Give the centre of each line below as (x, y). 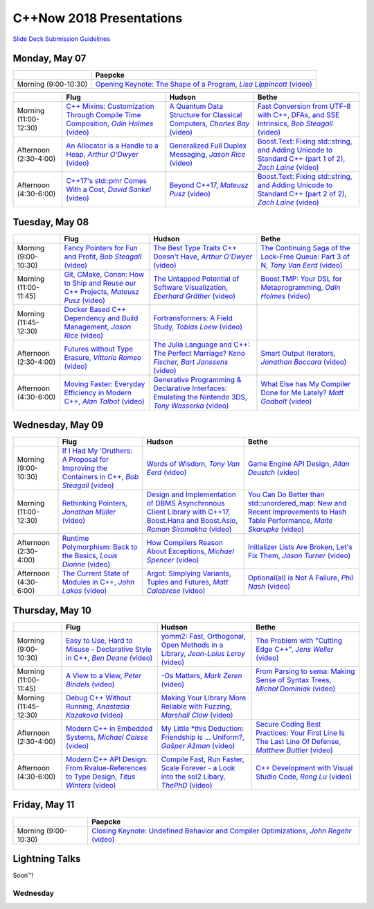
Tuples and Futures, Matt (187, 582)
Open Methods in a (192, 645)
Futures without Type (99, 349)
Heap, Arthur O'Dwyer (102, 155)
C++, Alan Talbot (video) (104, 401)
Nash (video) (269, 587)
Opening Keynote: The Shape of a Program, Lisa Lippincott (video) (204, 85)
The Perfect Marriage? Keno (199, 353)
